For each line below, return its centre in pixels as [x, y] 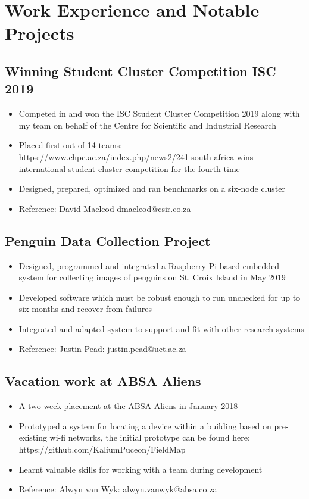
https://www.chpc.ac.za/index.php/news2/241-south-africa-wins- [137, 156]
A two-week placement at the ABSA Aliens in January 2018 [128, 406]
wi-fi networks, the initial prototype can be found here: [150, 437]
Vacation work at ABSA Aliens [103, 381]
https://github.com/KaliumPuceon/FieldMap [102, 449]
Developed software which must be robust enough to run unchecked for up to [160, 297]
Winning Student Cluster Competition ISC [141, 71]
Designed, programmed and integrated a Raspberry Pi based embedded [149, 265]
